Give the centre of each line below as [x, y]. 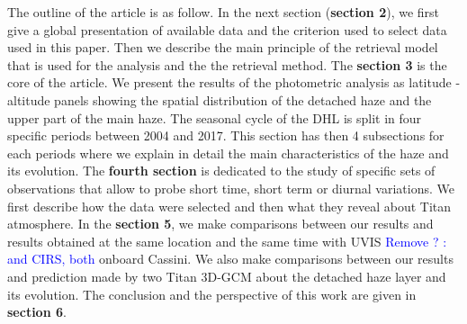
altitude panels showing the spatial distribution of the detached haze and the [220, 99]
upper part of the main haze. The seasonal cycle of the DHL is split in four [215, 117]
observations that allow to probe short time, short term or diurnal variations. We [231, 188]
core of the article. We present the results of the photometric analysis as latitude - [234, 82]
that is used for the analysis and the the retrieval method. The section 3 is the [227, 64]
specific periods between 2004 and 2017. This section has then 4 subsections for [226, 135]
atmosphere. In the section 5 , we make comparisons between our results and [220, 224]
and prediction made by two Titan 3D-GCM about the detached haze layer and [227, 276]
